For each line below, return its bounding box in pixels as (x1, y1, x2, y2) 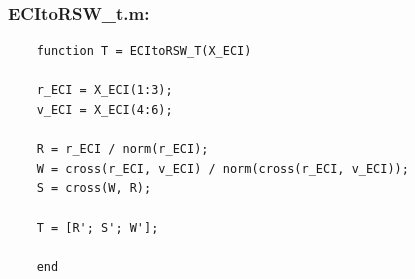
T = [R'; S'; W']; (36, 220, 159, 235)
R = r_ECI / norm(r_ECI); (36, 142, 209, 157)
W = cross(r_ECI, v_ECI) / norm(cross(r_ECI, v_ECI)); (36, 161, 409, 176)
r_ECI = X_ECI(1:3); (36, 83, 173, 98)
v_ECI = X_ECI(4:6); (36, 103, 173, 117)
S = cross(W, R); (36, 181, 152, 196)
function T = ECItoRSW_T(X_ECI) (36, 44, 252, 59)
